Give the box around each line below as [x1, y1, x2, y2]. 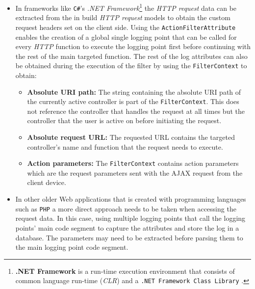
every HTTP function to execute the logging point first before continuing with [15, 41, 251, 52]
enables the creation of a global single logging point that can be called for [15, 31, 237, 42]
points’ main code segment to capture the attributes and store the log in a [15, 222, 239, 233]
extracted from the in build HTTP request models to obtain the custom [15, 12, 230, 23]
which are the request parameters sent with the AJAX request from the [27, 167, 243, 178]
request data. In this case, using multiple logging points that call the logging [15, 213, 246, 223]
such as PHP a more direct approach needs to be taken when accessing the [15, 203, 236, 213]
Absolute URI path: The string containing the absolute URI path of [27, 86, 241, 97]
